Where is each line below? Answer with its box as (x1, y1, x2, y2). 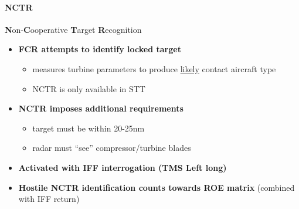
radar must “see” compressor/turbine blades (32, 141, 191, 154)
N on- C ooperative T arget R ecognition (5, 23, 142, 35)
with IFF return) (18, 193, 80, 205)
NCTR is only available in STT (32, 82, 145, 95)
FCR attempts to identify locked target (18, 43, 181, 55)
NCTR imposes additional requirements (18, 102, 184, 114)
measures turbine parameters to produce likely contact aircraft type (32, 62, 276, 75)
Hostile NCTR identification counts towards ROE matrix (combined (18, 181, 295, 193)
